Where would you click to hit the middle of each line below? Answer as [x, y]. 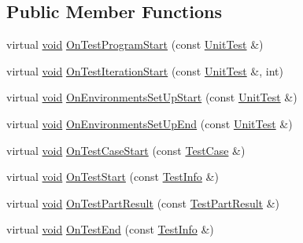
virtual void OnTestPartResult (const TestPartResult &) [143, 202]
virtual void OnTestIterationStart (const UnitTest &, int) [145, 70]
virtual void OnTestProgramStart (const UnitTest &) [135, 44]
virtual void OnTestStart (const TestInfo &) [113, 177]
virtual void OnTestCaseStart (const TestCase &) [126, 150]
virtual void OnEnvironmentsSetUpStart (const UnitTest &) [152, 97]
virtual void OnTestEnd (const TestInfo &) [110, 229]
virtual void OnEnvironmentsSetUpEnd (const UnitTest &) [150, 123]
